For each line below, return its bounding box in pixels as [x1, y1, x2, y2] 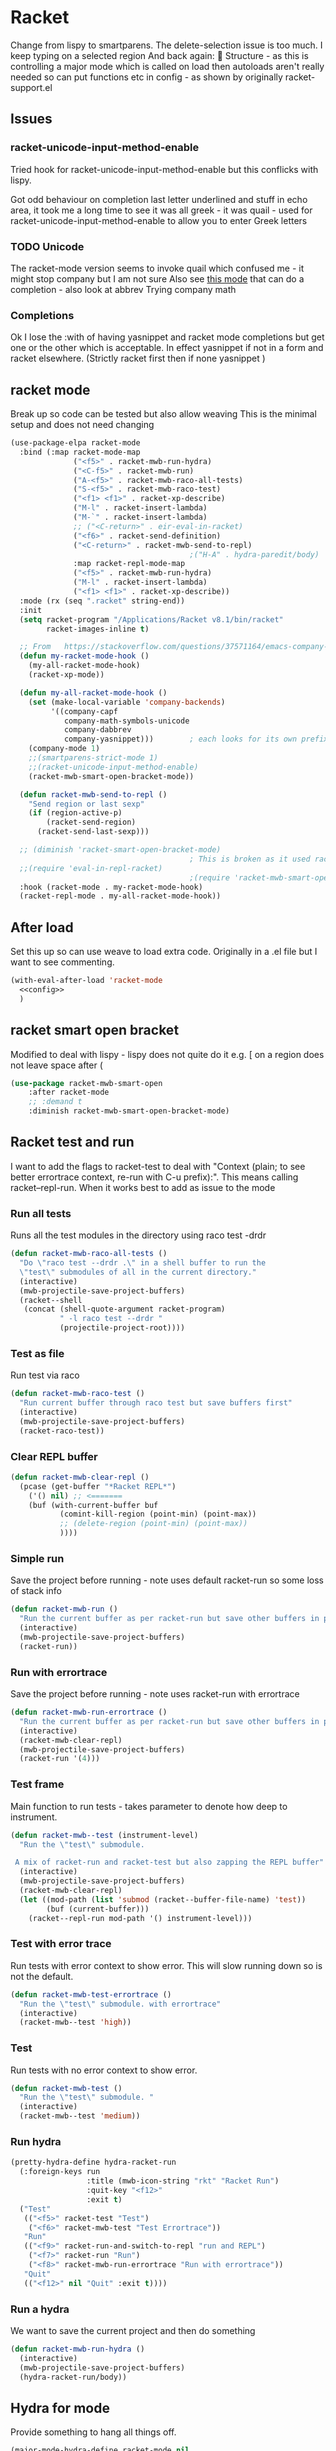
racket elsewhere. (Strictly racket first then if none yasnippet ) [10, 352, 266, 365]
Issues [10, 111, 53, 128]
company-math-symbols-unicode [63, 716, 190, 726]
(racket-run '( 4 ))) [19, 1754, 101, 1764]
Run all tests [10, 1206, 72, 1220]
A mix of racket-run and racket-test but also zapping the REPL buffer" [14, 1857, 325, 1868]
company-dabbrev [63, 725, 132, 735]
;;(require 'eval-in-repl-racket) [19, 863, 163, 873]
